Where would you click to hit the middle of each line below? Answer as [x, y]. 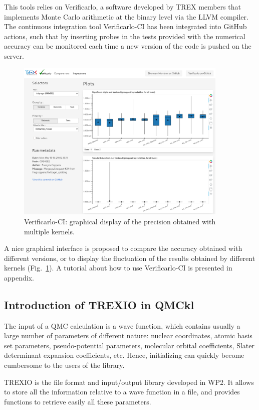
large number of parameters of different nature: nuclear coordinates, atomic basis [128, 335]
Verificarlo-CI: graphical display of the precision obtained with [120, 221]
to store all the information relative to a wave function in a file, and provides [122, 392]
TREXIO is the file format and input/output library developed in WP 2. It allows [129, 382]
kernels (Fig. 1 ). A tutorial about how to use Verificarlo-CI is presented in [118, 268]
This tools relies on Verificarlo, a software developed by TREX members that [123, 7]
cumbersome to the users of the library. [64, 365]
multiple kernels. [49, 231]
